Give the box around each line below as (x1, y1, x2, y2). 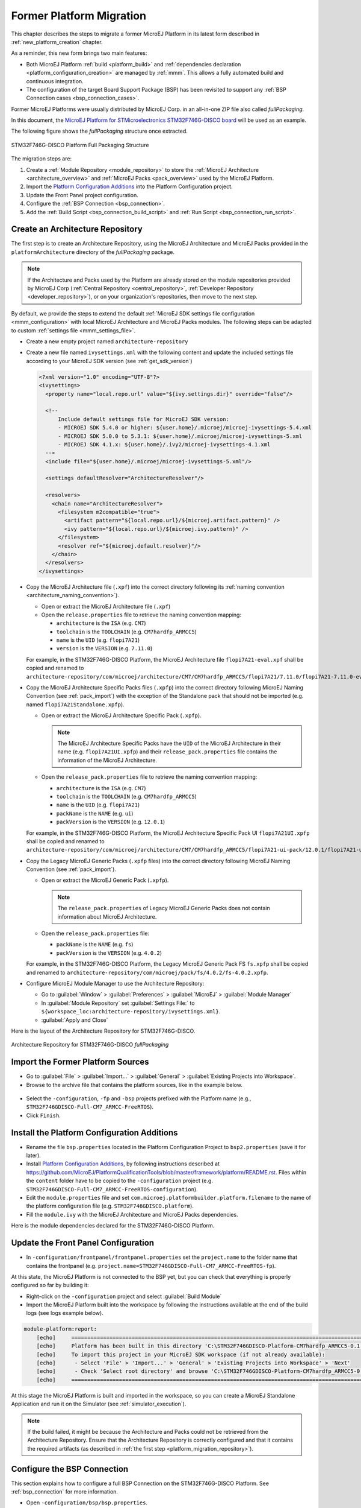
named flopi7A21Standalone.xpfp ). (26, 700, 125, 708)
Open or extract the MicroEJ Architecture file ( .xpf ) (41, 603, 171, 610)
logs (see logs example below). (26, 1310, 103, 1317)
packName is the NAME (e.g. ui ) (56, 809, 134, 817)
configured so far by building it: (11, 1282, 90, 1289)
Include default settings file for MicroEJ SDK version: (58, 416, 230, 422)
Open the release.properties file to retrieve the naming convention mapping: (41, 611, 242, 618)
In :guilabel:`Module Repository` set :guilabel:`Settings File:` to (41, 999, 195, 1007)
